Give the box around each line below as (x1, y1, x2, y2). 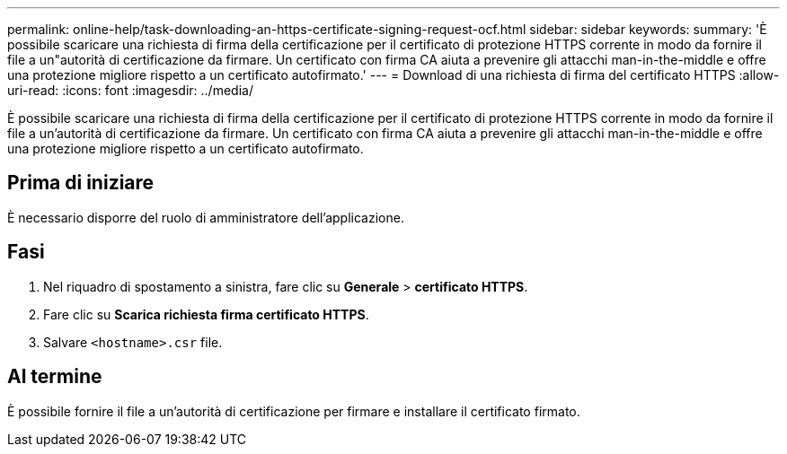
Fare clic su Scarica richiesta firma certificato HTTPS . (43, 306, 369, 322)
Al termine (7, 365, 102, 389)
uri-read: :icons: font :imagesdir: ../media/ (7, 83, 253, 98)
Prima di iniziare (7, 171, 155, 195)
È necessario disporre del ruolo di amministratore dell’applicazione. (7, 209, 404, 225)
